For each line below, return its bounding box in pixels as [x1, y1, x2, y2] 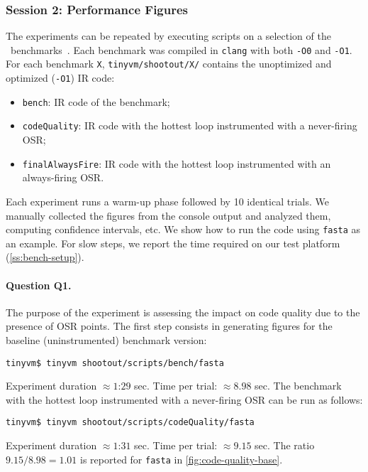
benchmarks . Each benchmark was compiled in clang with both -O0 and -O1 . [10, 42, 352, 57]
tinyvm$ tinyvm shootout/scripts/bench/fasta [6, 358, 224, 368]
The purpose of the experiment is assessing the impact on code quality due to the [6, 304, 360, 319]
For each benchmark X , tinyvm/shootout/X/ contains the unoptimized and [6, 56, 332, 71]
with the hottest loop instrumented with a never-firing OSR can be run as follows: [6, 392, 363, 407]
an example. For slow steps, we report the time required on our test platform [6, 235, 340, 250]
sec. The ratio [255, 438, 315, 453]
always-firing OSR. [22, 170, 104, 185]
